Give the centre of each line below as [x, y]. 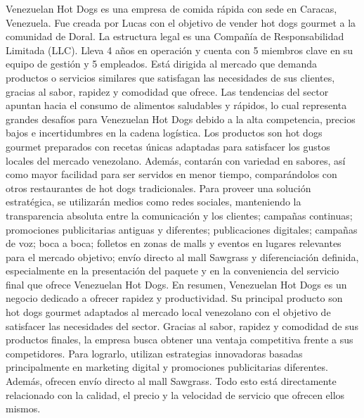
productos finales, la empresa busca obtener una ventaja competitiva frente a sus [180, 340]
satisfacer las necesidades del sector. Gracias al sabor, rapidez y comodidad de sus [182, 325]
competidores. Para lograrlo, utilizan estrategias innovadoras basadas [154, 353]
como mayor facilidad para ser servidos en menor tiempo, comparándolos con [171, 174]
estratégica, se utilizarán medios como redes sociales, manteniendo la [154, 202]
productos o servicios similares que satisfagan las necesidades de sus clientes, [170, 77]
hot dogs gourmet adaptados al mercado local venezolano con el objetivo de [168, 312]
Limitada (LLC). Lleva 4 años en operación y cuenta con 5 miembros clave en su [180, 50]
